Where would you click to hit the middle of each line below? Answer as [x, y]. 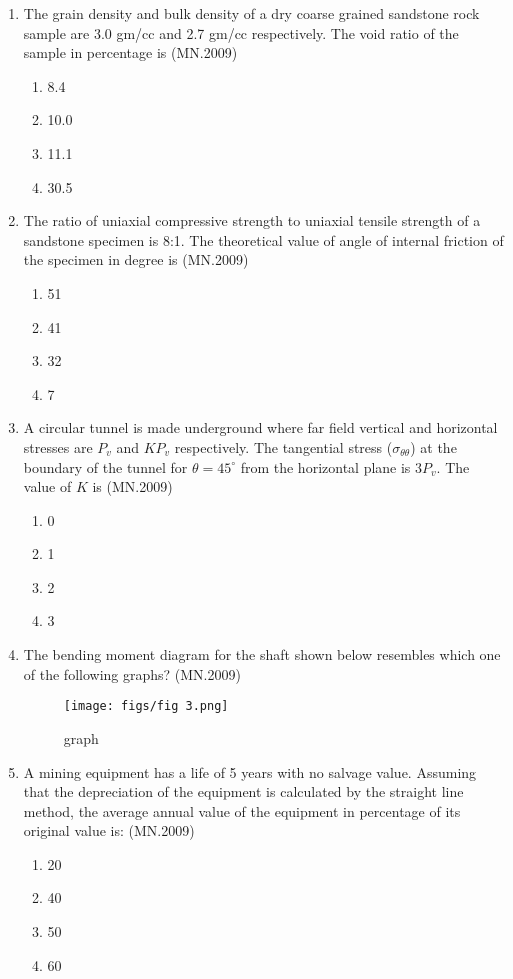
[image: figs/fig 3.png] [146, 706]
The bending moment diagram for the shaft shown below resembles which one [262, 654]
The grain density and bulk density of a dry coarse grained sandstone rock [251, 13]
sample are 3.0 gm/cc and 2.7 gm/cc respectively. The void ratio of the [241, 32]
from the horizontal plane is [325, 466]
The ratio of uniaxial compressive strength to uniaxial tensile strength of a [252, 220]
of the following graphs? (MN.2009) [132, 673]
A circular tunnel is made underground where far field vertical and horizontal [260, 427]
